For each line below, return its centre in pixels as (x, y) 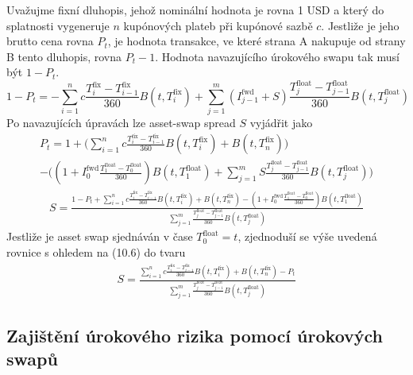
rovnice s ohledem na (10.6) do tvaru (96, 252)
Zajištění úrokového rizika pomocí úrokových (195, 336)
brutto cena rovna (50, 41)
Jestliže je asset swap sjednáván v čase (100, 236)
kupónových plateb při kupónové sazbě (218, 25)
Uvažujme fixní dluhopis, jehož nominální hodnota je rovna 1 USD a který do (195, 10)
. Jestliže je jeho (360, 25)
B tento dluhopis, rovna (64, 56)
